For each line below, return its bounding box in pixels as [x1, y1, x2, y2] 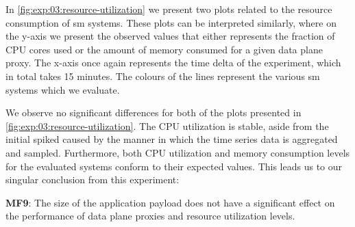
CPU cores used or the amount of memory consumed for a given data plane [5, 42, 323, 56]
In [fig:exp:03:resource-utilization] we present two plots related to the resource [5, 2, 332, 16]
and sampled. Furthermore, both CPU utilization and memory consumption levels [5, 145, 350, 159]
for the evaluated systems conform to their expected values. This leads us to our [5, 159, 343, 173]
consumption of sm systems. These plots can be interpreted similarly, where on [5, 15, 336, 29]
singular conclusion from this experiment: [5, 172, 180, 187]
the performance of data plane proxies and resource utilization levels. [5, 209, 295, 223]
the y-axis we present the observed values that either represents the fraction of [5, 29, 335, 43]
